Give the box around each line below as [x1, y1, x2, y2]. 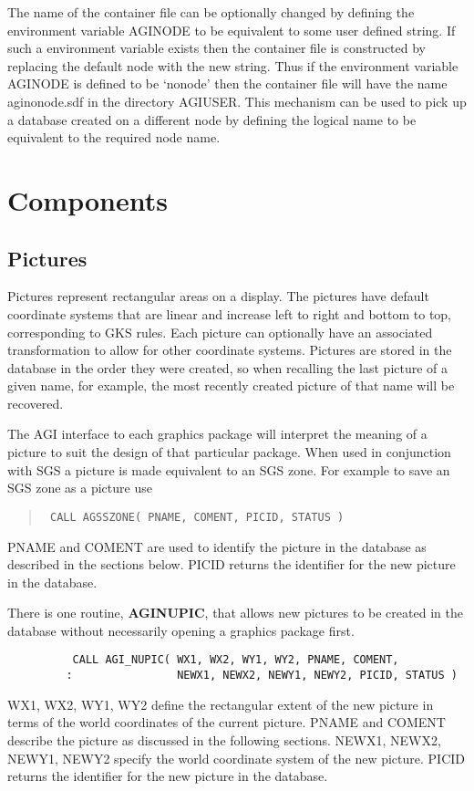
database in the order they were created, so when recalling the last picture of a [7, 358, 448, 377]
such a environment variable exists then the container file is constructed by [7, 38, 427, 57]
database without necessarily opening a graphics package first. [7, 620, 355, 640]
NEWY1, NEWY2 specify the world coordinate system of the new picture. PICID [7, 748, 466, 767]
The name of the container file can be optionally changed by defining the [7, 3, 415, 21]
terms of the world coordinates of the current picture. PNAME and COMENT [7, 713, 446, 732]
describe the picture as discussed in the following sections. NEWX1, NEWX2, [7, 730, 441, 749]
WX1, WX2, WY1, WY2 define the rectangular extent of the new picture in [7, 694, 434, 713]
